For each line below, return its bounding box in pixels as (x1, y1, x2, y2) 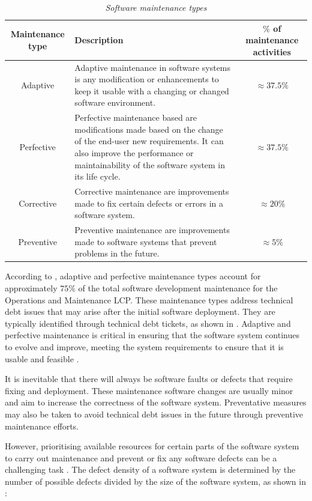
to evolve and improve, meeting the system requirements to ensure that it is (5, 340, 284, 353)
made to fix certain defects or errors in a (74, 196, 223, 209)
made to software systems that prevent (74, 235, 217, 247)
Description (74, 34, 124, 46)
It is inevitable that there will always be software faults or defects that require (5, 372, 293, 385)
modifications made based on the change (74, 123, 223, 135)
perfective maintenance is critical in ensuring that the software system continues (5, 329, 299, 341)
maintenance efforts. (5, 419, 79, 432)
